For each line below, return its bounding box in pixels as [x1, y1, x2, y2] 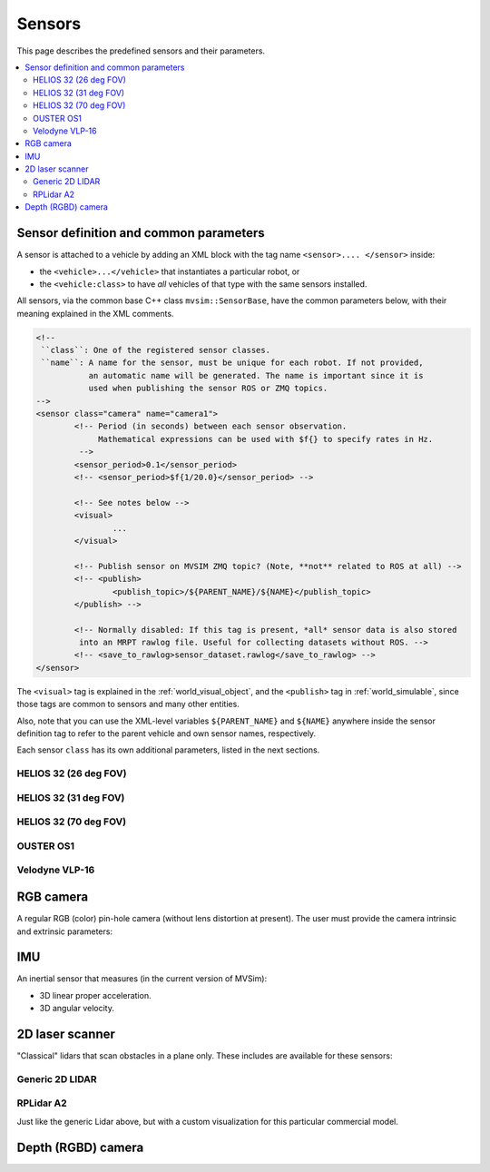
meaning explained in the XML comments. [16, 308, 174, 319]
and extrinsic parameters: [16, 926, 113, 937]
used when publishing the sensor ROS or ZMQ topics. [88, 383, 328, 394]
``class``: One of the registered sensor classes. [41, 345, 271, 356]
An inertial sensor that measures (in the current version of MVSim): [16, 973, 268, 984]
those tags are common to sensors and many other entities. [16, 699, 240, 710]
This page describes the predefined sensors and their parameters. [16, 45, 266, 56]
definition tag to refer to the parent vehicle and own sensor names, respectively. [16, 728, 317, 739]
